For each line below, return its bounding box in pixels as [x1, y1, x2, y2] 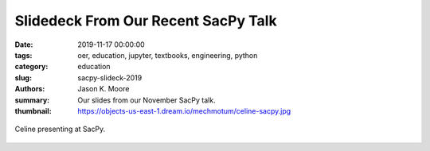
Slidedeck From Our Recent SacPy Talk [14, 12, 278, 29]
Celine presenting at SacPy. [14, 124, 106, 134]
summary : [14, 95, 50, 105]
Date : [14, 40, 33, 49]
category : [14, 62, 49, 72]
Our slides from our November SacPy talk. [77, 95, 216, 105]
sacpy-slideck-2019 [77, 72, 143, 83]
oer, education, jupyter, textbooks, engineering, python [77, 50, 258, 60]
